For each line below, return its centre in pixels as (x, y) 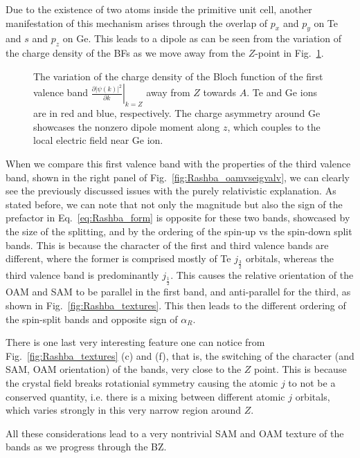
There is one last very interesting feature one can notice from (135, 342)
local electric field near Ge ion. (98, 140)
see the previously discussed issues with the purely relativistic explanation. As (171, 191)
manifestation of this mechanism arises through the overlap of (137, 22)
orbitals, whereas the (289, 258)
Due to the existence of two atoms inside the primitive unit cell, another (159, 9)
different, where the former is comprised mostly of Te (118, 258)
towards (220, 92)
